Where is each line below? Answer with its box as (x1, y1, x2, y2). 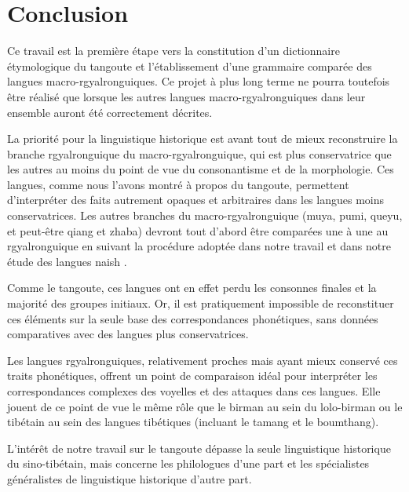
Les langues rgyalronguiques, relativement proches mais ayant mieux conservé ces (7, 352, 398, 368)
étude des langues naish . (7, 253, 127, 269)
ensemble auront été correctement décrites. (7, 104, 213, 120)
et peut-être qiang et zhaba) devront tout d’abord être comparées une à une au (7, 222, 389, 239)
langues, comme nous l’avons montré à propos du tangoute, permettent (7, 176, 349, 192)
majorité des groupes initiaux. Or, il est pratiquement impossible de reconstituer (7, 295, 394, 312)
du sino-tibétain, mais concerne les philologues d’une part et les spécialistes (7, 455, 370, 472)
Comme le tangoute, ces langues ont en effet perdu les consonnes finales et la (7, 279, 377, 296)
